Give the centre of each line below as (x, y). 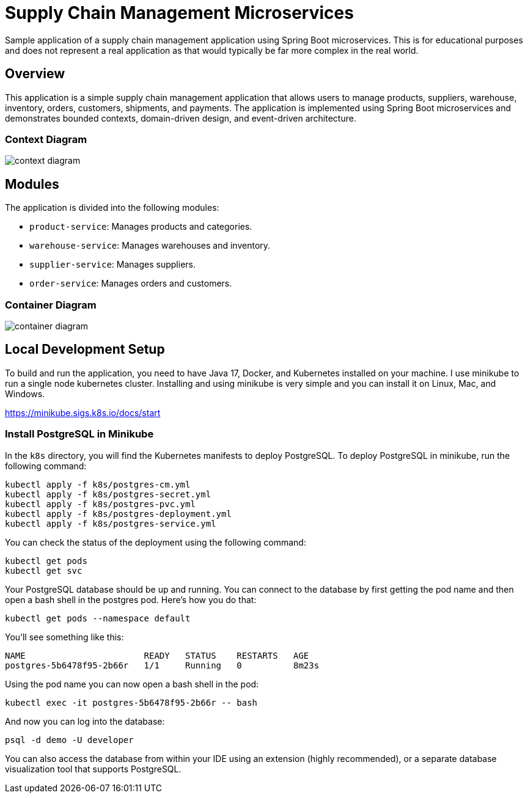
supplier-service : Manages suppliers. (112, 265)
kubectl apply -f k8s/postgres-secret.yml (108, 494)
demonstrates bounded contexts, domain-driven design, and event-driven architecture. (181, 118)
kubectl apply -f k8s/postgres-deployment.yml (118, 514)
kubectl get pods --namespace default (98, 618)
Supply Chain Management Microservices (179, 13)
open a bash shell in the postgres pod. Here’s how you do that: (131, 599)
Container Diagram (51, 305)
